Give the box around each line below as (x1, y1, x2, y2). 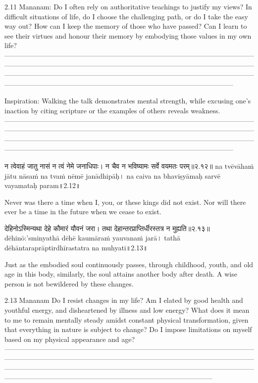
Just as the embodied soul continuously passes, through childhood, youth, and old (4, 259, 254, 269)
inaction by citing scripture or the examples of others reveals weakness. (4, 105, 220, 115)
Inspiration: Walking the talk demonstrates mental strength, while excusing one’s (4, 96, 251, 106)
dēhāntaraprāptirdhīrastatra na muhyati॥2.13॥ (4, 242, 148, 253)
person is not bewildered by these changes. (4, 278, 134, 288)
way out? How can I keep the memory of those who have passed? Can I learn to (4, 21, 247, 31)
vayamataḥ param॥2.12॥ (4, 180, 81, 191)
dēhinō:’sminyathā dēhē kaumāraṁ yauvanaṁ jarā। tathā (4, 233, 180, 243)
